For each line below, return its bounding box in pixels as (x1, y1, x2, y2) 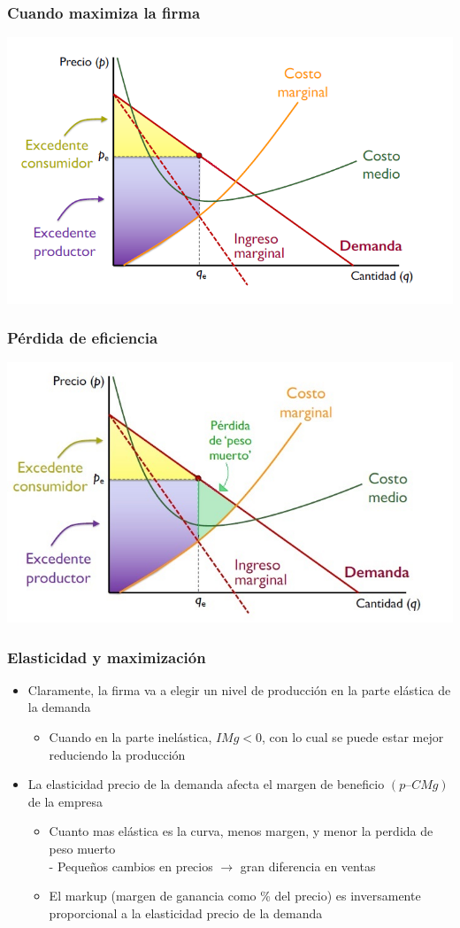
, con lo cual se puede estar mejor (262, 727, 444, 746)
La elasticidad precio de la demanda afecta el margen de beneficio (27, 775, 385, 793)
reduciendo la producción (49, 745, 186, 763)
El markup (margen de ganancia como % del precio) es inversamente (49, 886, 421, 905)
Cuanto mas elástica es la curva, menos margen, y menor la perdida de (49, 822, 433, 840)
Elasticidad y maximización (7, 646, 206, 668)
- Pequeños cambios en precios (49, 856, 213, 875)
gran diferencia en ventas (240, 856, 376, 875)
